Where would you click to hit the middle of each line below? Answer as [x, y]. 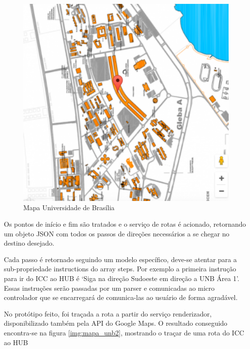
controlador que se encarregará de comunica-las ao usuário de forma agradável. [121, 297]
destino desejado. [29, 243]
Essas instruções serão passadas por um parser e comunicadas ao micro [109, 288]
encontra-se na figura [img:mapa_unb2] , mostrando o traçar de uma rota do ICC [124, 332]
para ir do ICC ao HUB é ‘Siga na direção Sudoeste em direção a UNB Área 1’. [122, 278]
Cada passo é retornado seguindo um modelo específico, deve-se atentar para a [120, 259]
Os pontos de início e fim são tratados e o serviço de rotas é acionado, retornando [125, 224]
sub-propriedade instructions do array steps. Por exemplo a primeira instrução [120, 269]
